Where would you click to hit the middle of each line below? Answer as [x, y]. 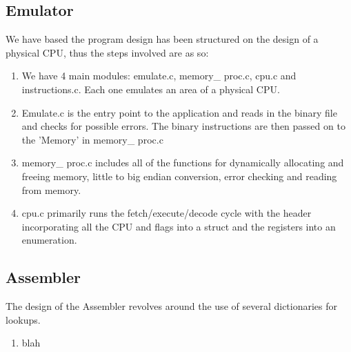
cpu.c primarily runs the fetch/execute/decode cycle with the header [167, 213]
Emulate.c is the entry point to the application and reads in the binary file [179, 112]
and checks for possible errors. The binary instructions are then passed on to [183, 126]
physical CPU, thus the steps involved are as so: [107, 52]
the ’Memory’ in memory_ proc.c [92, 139]
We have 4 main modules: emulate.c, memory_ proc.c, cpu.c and [159, 76]
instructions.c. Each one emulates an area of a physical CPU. [151, 89]
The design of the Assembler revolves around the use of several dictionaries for [172, 306]
